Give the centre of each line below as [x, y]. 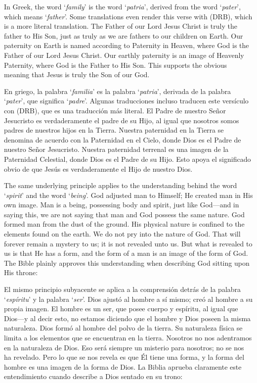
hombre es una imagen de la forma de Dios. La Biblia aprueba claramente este [123, 366]
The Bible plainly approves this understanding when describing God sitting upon [127, 263]
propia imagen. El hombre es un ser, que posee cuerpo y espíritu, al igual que [121, 309]
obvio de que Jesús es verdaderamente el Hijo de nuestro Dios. [98, 168]
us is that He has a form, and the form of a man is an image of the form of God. [126, 253]
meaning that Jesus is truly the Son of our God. [77, 74]
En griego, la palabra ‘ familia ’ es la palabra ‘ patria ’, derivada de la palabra [118, 91]
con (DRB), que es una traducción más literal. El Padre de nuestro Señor [115, 110]
